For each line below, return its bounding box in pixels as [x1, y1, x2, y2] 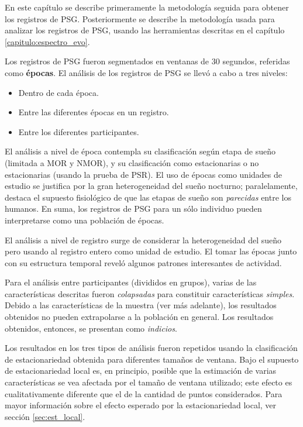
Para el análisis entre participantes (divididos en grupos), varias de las [5, 276, 257, 288]
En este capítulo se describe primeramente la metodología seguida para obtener [5, 1, 289, 13]
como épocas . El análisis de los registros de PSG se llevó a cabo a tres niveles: [5, 66, 288, 78]
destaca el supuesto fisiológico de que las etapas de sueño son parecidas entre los [5, 191, 291, 203]
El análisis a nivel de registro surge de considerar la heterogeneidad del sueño [5, 233, 281, 246]
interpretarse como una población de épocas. [5, 213, 164, 226]
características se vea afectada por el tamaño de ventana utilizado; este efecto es [5, 376, 292, 388]
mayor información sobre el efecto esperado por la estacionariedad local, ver [5, 399, 277, 411]
